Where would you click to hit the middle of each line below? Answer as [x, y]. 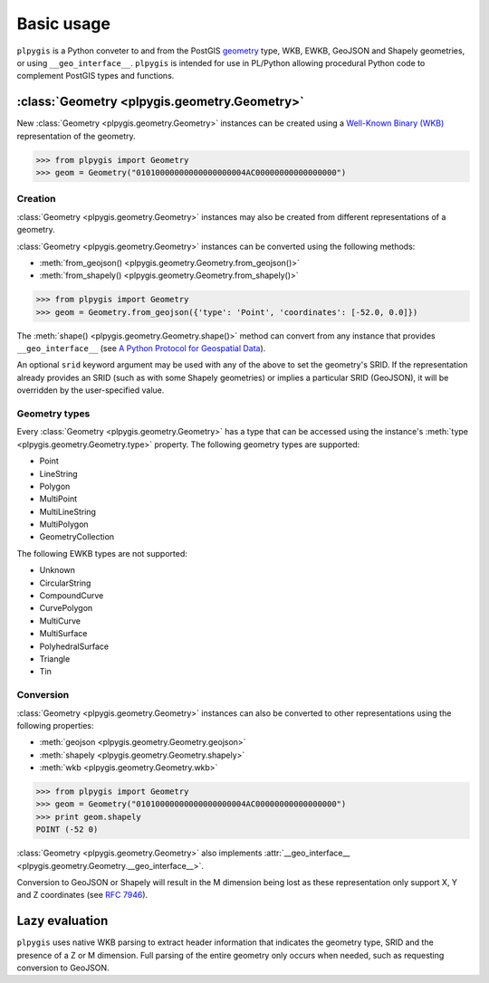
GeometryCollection [77, 537]
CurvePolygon [66, 608]
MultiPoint [58, 499]
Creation [36, 199]
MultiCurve [60, 621]
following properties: [55, 725]
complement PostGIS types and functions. [96, 76]
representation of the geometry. [76, 136]
